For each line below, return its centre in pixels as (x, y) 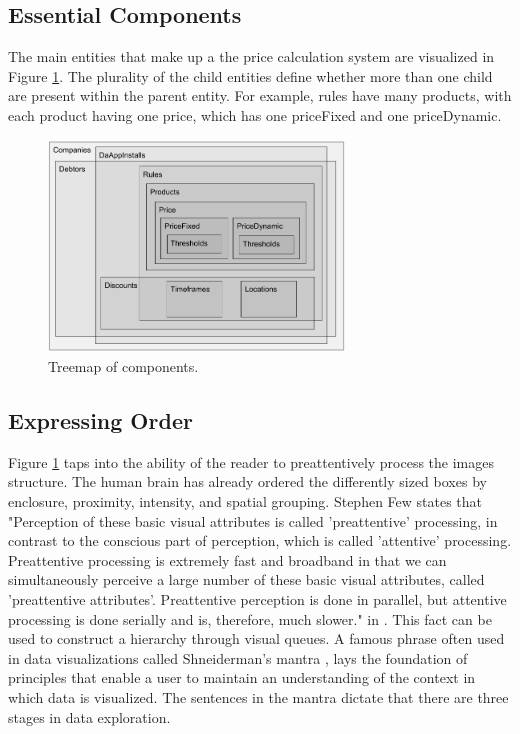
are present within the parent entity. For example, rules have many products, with (260, 95)
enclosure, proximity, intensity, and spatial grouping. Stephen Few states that (245, 501)
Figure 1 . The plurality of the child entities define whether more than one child (250, 75)
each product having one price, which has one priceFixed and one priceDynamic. (255, 114)
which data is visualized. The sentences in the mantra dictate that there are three (258, 696)
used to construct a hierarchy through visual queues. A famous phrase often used (256, 638)
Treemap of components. (123, 366)
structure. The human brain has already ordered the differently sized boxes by (247, 481)
